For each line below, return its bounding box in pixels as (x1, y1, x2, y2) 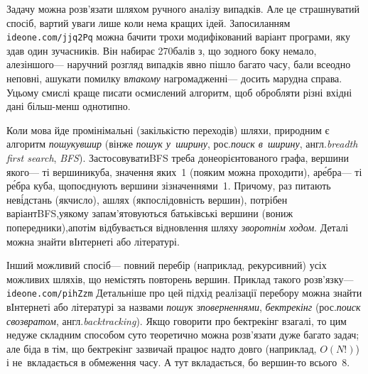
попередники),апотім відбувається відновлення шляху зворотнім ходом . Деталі (6, 219, 349, 234)
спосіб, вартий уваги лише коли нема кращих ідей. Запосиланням (6, 15, 291, 30)
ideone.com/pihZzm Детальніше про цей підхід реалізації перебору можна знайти (6, 285, 362, 300)
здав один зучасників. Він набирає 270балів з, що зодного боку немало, (6, 43, 317, 57)
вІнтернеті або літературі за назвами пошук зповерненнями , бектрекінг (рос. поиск (6, 299, 361, 314)
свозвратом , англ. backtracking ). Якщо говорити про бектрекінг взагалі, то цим (6, 313, 347, 328)
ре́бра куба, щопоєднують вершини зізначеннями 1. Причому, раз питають (6, 178, 331, 193)
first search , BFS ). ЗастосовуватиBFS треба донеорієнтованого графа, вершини (6, 150, 350, 165)
